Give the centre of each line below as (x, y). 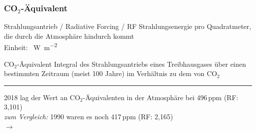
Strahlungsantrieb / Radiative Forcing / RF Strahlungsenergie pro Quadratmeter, (128, 26)
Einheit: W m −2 (31, 47)
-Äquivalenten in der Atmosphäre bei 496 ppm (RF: (160, 97)
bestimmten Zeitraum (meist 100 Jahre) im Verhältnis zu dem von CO (111, 73)
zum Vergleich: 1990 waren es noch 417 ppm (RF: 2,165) (89, 117)
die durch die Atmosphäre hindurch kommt (69, 36)
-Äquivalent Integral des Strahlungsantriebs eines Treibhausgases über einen (131, 64)
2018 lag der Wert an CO (42, 97)
